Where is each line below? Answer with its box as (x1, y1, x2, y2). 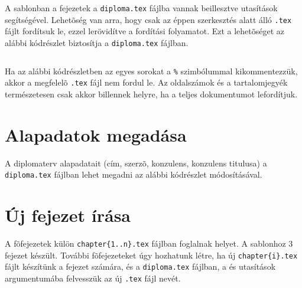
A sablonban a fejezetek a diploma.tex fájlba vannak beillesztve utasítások (5, 2, 278, 14)
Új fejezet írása (5, 203, 131, 227)
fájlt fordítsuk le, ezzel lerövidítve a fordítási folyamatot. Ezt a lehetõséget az (5, 25, 285, 37)
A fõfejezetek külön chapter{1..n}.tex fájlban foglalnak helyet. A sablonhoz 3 (5, 237, 293, 249)
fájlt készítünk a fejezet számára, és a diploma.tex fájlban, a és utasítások (5, 260, 276, 273)
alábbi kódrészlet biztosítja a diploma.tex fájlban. (5, 36, 189, 48)
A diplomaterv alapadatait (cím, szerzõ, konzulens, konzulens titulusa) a (5, 156, 267, 169)
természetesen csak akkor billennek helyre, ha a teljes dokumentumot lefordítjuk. (5, 87, 298, 100)
